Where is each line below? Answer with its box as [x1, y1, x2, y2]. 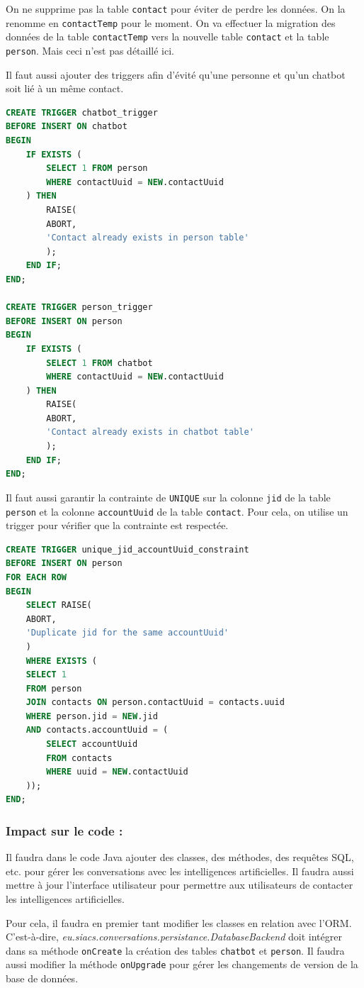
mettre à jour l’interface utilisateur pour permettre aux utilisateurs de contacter [6, 877, 353, 892]
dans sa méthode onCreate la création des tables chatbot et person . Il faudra [6, 943, 345, 958]
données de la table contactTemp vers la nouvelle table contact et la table [6, 29, 329, 44]
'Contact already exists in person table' [46, 233, 249, 243]
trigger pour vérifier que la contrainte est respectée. [6, 518, 229, 533]
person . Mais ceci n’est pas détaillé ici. [6, 43, 174, 57]
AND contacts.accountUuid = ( [25, 725, 169, 736]
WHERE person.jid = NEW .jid [25, 711, 158, 721]
